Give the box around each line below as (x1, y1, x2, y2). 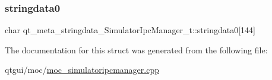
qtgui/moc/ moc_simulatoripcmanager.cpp (5, 63, 159, 76)
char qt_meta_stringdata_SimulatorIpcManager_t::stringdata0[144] (5, 24, 255, 36)
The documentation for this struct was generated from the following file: (5, 43, 268, 56)
